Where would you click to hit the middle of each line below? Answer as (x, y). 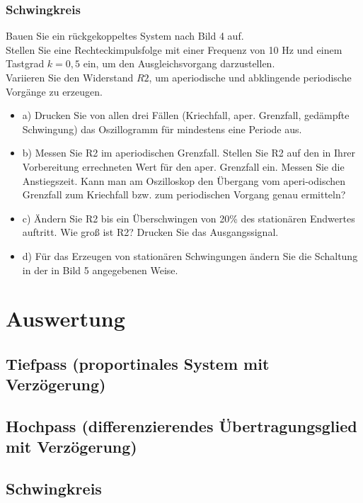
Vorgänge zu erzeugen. (54, 91)
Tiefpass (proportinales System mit (138, 363)
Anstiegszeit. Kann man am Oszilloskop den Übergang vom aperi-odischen (184, 180)
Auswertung (65, 318)
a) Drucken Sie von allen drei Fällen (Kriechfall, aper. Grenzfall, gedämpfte (186, 115)
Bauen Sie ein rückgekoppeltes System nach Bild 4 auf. (125, 36)
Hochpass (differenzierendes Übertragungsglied (181, 426)
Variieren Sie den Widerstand (70, 77)
